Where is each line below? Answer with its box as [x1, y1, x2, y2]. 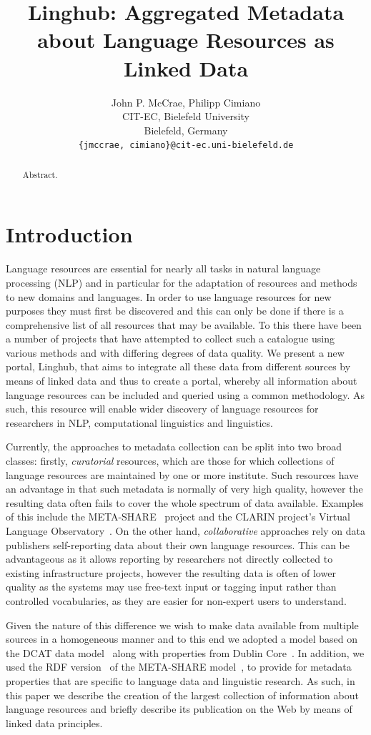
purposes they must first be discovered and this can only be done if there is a [6, 303, 344, 318]
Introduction [6, 219, 133, 249]
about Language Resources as [37, 25, 335, 54]
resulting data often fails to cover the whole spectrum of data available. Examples [6, 495, 364, 510]
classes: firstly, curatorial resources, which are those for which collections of [6, 453, 335, 468]
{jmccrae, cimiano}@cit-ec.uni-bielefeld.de [78, 140, 294, 151]
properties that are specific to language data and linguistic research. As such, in [6, 673, 355, 688]
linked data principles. [6, 715, 103, 730]
